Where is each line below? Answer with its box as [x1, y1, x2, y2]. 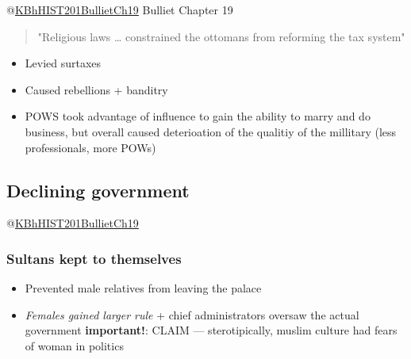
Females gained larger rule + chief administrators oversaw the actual [25, 306, 359, 323]
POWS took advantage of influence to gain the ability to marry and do [25, 108, 371, 124]
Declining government [6, 178, 190, 202]
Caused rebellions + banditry [25, 81, 168, 97]
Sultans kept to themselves [6, 248, 182, 268]
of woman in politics [25, 337, 124, 353]
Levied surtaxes [25, 55, 102, 71]
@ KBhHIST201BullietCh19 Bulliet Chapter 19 [6, 2, 233, 17]
